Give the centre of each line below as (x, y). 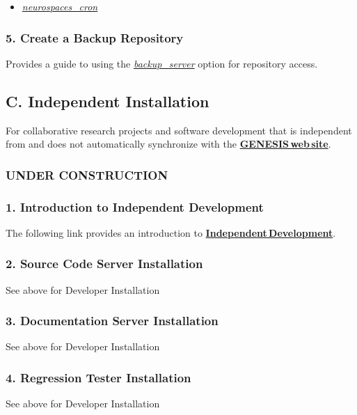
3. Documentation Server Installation (112, 321)
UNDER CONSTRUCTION (87, 174)
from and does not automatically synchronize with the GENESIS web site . (168, 144)
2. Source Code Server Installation (104, 264)
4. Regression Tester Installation (98, 377)
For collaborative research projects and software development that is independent (179, 130)
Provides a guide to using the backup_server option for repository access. (162, 63)
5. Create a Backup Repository (95, 37)
